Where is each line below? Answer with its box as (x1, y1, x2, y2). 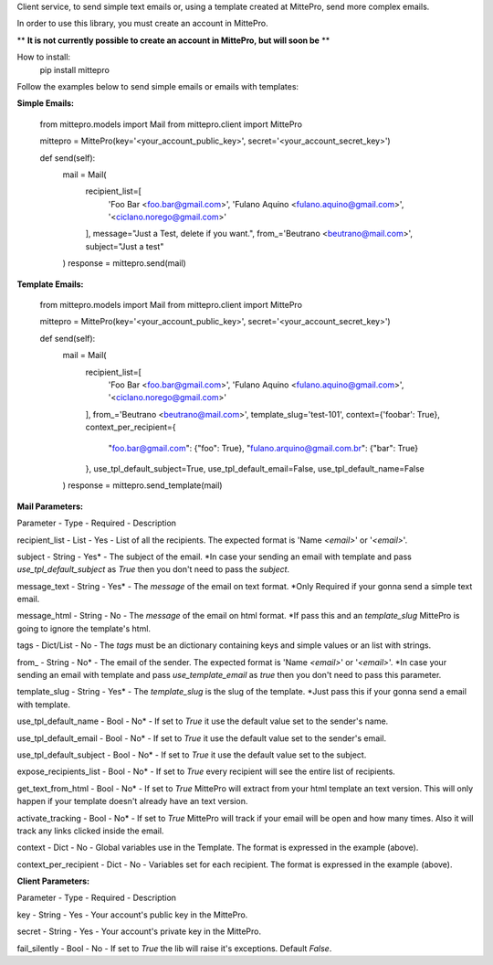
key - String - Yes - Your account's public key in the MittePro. (16, 909, 248, 920)
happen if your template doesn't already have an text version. (16, 796, 248, 807)
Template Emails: (16, 279, 84, 290)
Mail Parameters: (16, 501, 84, 512)
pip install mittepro (39, 64, 110, 75)
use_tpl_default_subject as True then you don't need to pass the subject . (16, 564, 290, 575)
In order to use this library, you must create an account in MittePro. (16, 18, 268, 29)
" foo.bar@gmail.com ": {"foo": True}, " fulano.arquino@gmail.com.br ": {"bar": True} (108, 442, 419, 453)
